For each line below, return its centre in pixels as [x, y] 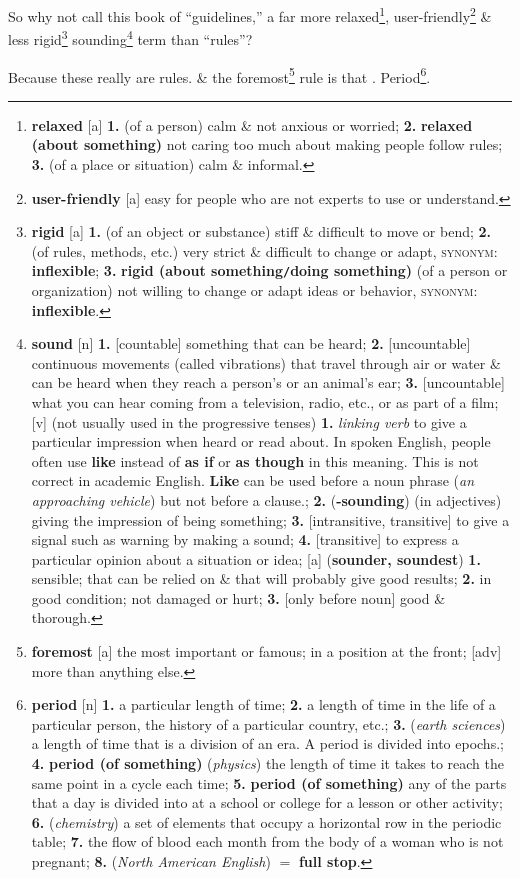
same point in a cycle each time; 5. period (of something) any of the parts [269, 782]
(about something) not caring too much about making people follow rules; [267, 144]
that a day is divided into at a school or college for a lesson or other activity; [267, 802]
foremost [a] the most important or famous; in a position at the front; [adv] [266, 651]
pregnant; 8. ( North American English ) [151, 861]
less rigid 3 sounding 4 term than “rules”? [130, 37]
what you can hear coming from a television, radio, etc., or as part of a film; [265, 401]
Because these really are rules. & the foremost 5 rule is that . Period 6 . [219, 75]
